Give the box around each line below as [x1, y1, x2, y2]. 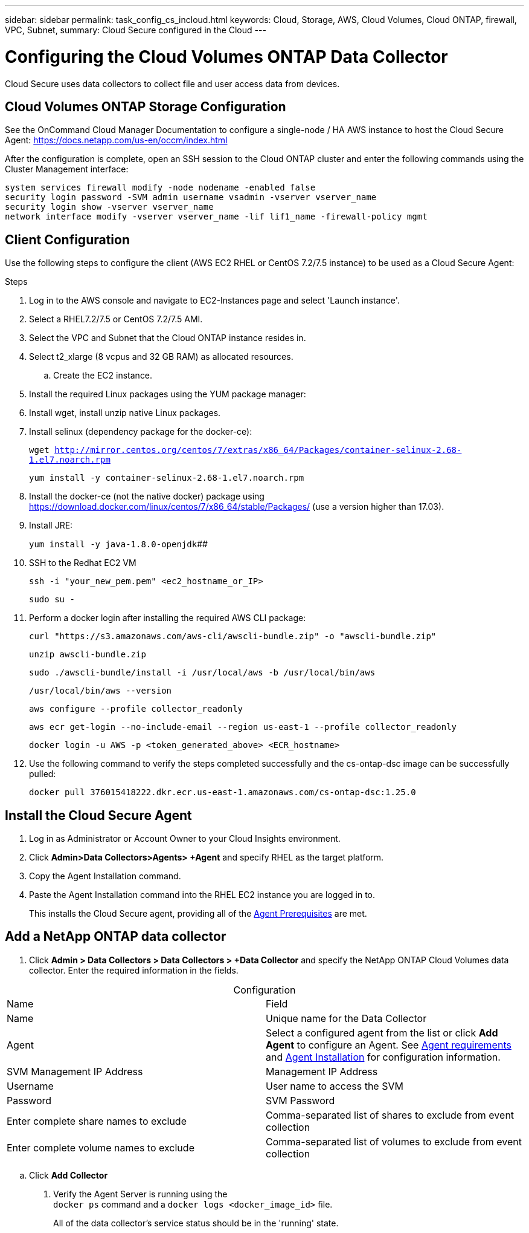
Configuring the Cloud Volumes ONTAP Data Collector [5, 46, 448, 67]
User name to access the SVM [266, 1079, 403, 1092]
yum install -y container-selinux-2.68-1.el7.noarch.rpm [29, 473, 304, 483]
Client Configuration [5, 232, 130, 247]
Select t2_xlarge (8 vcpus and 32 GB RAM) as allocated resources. [29, 351, 293, 362]
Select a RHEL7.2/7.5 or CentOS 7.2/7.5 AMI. [29, 314, 203, 325]
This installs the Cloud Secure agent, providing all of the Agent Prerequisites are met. [29, 908, 367, 919]
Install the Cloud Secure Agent [5, 807, 192, 823]
